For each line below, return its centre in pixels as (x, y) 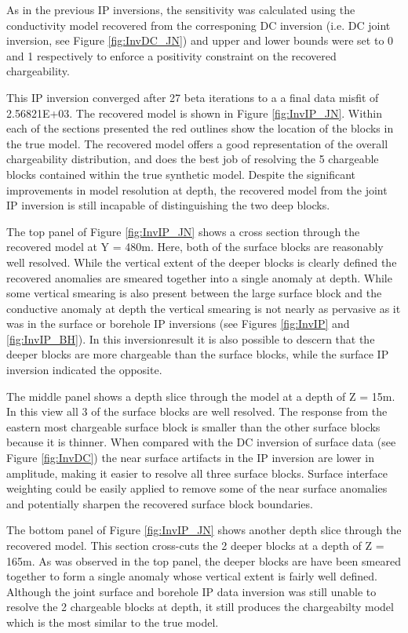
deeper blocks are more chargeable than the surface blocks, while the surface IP (198, 354)
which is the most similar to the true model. (113, 622)
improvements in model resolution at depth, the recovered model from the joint (197, 189)
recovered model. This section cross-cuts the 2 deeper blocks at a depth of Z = (195, 545)
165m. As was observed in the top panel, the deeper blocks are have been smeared (204, 560)
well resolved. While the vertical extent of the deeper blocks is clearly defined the (202, 262)
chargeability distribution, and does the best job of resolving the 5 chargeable (193, 159)
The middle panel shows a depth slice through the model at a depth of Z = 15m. (201, 396)
